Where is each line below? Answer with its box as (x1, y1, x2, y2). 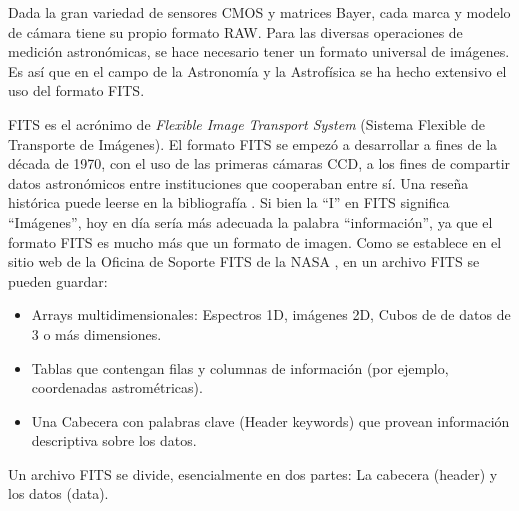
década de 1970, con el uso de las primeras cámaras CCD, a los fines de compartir (8, 153, 511, 174)
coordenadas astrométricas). (31, 377, 203, 398)
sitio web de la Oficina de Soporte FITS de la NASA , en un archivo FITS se (8, 251, 480, 272)
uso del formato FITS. (8, 80, 145, 101)
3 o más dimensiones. (31, 323, 162, 344)
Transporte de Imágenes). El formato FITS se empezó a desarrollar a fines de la (8, 133, 498, 154)
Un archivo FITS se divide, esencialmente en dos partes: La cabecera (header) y (8, 463, 498, 484)
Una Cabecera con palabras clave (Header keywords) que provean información (31, 410, 510, 431)
